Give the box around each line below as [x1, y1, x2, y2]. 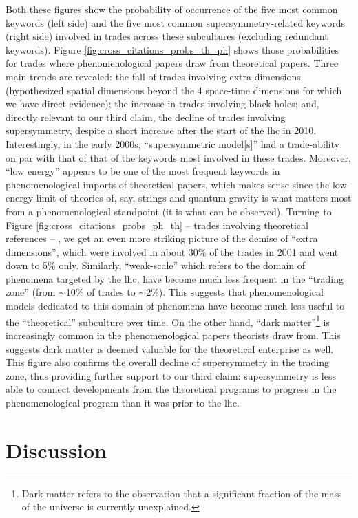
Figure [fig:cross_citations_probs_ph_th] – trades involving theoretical [6, 217, 308, 232]
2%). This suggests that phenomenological [146, 285, 324, 299]
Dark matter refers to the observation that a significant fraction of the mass [21, 486, 342, 500]
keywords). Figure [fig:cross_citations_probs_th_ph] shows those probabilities [6, 42, 339, 56]
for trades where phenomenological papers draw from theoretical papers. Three [6, 56, 339, 70]
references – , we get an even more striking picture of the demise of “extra [6, 231, 318, 246]
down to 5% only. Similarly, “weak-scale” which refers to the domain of [6, 258, 306, 272]
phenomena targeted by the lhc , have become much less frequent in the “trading [6, 271, 344, 285]
